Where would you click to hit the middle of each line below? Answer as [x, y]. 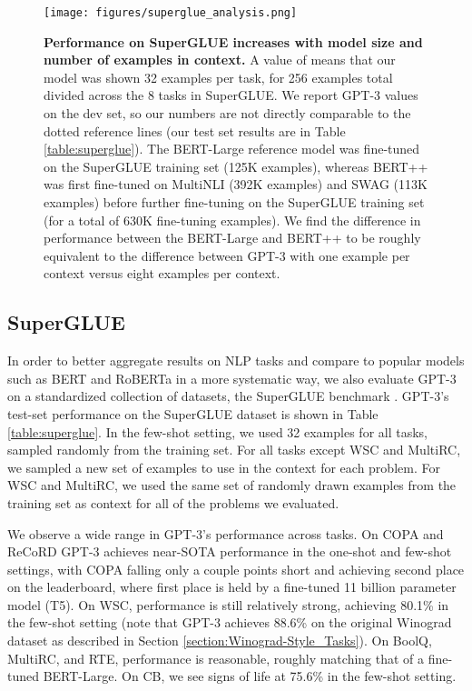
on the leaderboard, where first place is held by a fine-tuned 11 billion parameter [232, 587]
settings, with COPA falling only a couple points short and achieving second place [236, 569]
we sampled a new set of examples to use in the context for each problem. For [224, 467]
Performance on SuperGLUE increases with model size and [233, 41]
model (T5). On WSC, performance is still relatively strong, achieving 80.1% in [228, 604]
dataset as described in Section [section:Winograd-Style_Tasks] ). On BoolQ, [220, 641]
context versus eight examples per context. [162, 273]
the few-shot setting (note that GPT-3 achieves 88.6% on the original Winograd [230, 622]
